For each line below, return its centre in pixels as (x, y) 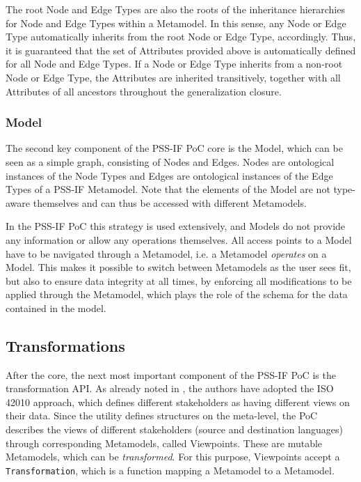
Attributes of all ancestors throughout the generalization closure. (144, 91)
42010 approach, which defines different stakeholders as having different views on (178, 402)
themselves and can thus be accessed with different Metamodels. (170, 202)
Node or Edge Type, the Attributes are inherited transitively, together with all (173, 77)
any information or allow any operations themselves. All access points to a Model (179, 239)
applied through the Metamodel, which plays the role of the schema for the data (177, 294)
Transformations (65, 345)
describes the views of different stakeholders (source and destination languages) (174, 429)
